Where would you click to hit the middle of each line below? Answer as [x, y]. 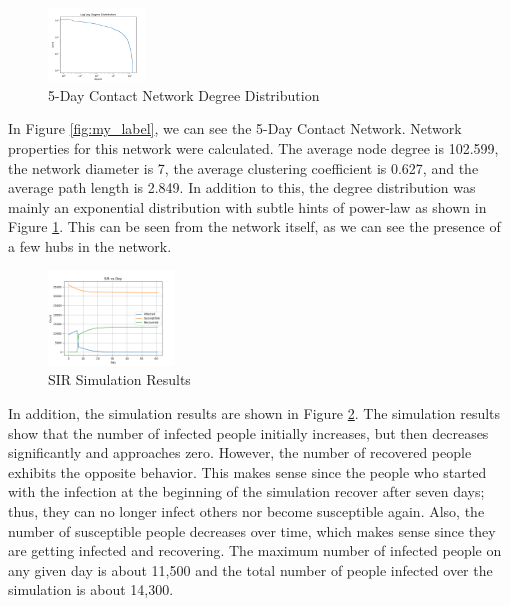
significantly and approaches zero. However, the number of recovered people [240, 452]
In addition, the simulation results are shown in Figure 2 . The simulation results [254, 413]
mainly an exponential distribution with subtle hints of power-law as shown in [247, 206]
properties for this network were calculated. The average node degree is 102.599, [253, 147]
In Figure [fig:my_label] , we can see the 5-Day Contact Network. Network [235, 128]
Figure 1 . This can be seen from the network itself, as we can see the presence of [254, 226]
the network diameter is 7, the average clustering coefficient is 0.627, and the [243, 167]
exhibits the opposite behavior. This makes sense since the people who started [247, 471]
